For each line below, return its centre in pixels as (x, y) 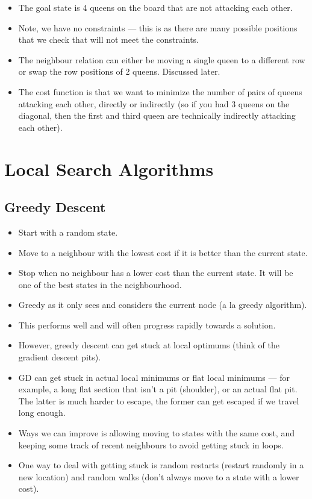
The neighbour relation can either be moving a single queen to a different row (162, 59)
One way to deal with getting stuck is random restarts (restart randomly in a (161, 465)
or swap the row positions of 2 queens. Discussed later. (119, 71)
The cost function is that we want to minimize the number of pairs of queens (160, 91)
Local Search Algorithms (109, 168)
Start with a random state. (68, 232)
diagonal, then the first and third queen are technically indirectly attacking (157, 115)
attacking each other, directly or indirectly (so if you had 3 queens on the (154, 103)
